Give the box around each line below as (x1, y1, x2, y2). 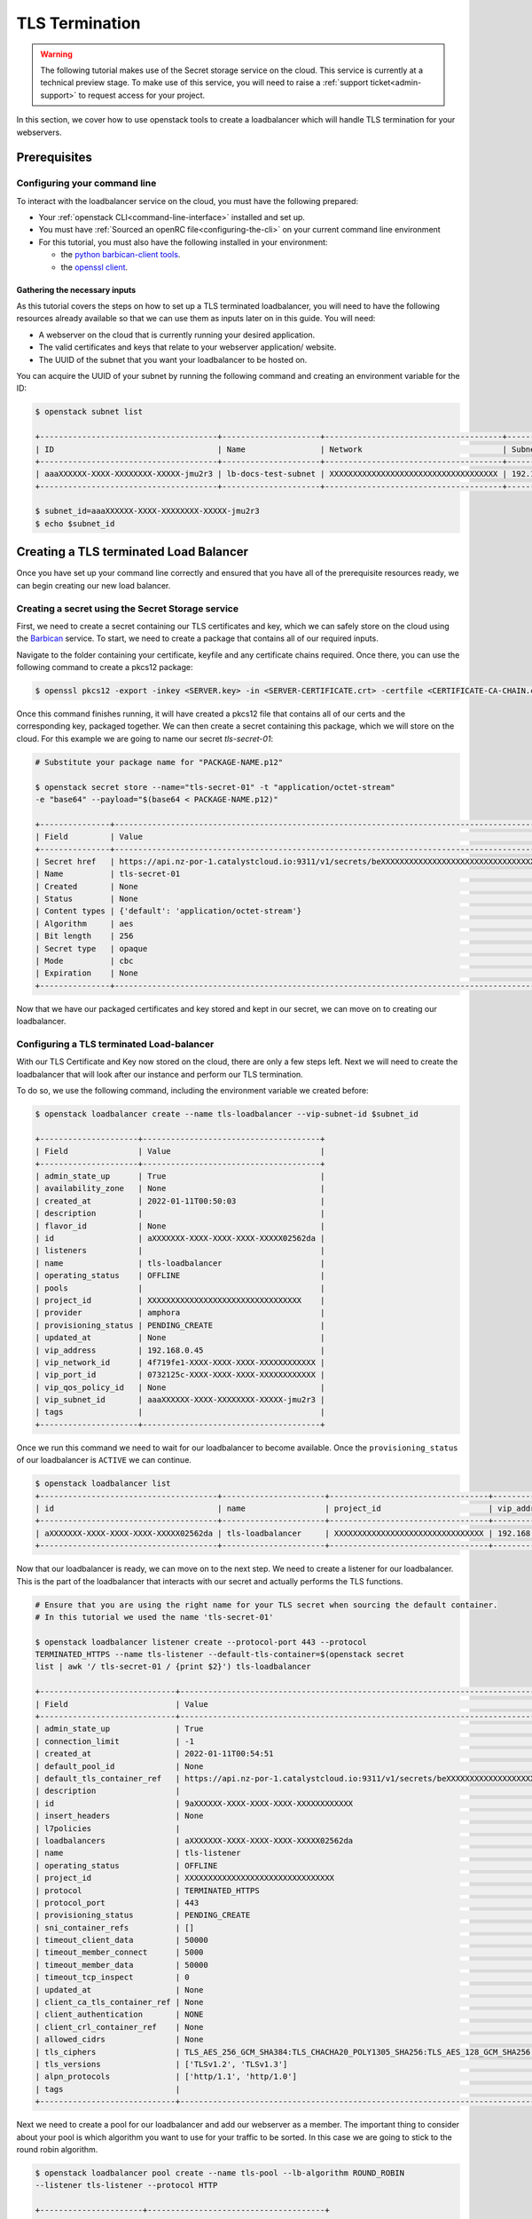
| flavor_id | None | (35, 1220, 325, 1231)
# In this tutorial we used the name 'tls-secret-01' (35, 1612, 274, 1622)
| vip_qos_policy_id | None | (35, 1382, 325, 1393)
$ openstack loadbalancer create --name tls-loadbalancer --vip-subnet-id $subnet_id (35, 1109, 419, 1119)
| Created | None (35, 881, 139, 891)
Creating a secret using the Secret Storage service (16, 602, 239, 614)
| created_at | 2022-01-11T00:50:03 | (35, 1196, 325, 1206)
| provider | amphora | (35, 1307, 325, 1318)
